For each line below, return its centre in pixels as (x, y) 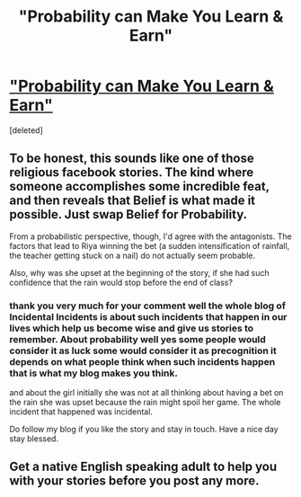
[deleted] (26, 130)
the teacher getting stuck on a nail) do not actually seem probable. (133, 255)
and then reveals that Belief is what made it (133, 201)
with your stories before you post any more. (134, 481)
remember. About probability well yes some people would (138, 339)
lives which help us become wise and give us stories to (132, 328)
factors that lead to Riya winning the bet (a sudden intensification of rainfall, (150, 245)
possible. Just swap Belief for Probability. (128, 214)
